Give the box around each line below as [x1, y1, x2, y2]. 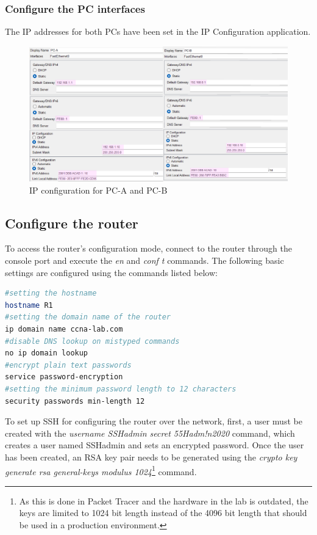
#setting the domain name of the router [5, 313, 171, 322]
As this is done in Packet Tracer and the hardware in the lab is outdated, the [19, 494, 308, 507]
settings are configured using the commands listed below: [5, 266, 218, 278]
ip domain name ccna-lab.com [5, 324, 123, 333]
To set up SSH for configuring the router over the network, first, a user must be [5, 415, 302, 428]
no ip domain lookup [5, 349, 88, 358]
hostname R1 [5, 300, 53, 310]
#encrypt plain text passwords [5, 360, 132, 369]
